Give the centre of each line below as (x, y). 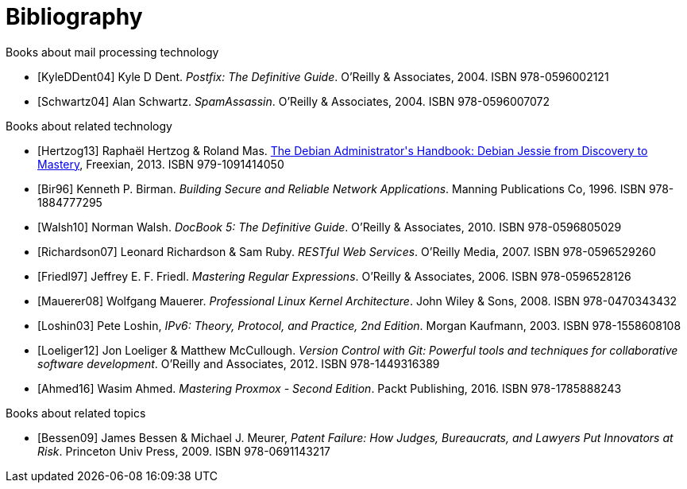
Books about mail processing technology (112, 52)
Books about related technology (89, 126)
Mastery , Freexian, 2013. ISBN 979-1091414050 (161, 164)
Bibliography (74, 17)
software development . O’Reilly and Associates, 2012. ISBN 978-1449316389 (239, 363)
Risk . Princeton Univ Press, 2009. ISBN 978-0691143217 (184, 451)
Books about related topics (76, 413)
